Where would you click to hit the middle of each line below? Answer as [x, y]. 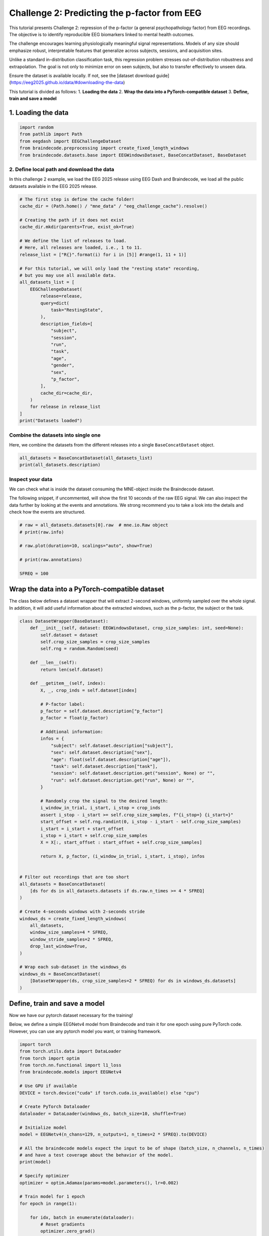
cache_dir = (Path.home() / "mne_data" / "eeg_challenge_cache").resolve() [113, 206]
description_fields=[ [67, 324]
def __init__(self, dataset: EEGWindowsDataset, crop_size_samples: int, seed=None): [137, 628]
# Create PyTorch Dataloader [55, 1107]
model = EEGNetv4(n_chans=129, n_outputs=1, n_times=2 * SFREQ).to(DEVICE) [113, 1134]
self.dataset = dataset [69, 635]
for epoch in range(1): [48, 1203]
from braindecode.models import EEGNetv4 [70, 1072]
